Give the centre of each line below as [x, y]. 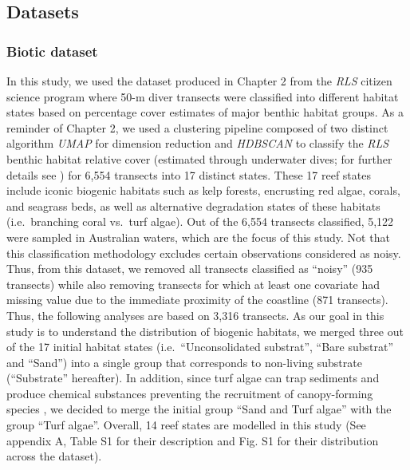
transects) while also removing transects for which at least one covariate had [193, 284]
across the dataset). [54, 456]
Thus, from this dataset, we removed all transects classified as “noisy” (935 [190, 269]
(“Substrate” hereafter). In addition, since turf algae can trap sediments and [193, 378]
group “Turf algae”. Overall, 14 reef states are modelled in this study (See [186, 425]
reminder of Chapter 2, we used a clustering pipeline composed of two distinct [197, 127]
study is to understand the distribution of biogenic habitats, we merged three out [205, 331]
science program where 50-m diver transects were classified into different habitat [203, 96]
